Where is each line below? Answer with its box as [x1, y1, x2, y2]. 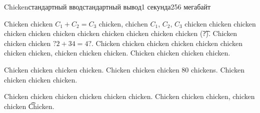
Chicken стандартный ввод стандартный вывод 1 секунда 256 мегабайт [4, 1, 211, 11]
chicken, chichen [98, 18, 148, 28]
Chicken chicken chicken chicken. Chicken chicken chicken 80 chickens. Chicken [4, 64, 245, 74]
